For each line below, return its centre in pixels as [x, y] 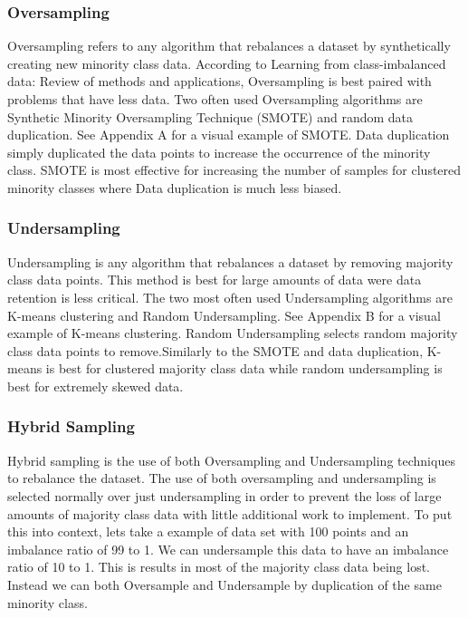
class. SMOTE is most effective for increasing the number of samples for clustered [234, 170]
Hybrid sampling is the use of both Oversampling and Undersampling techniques [231, 460]
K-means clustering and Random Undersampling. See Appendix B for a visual [224, 315]
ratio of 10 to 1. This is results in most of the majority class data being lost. [219, 567]
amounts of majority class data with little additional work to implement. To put [230, 513]
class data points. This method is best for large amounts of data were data [215, 280]
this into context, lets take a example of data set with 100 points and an [208, 531]
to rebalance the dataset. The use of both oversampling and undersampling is [222, 478]
